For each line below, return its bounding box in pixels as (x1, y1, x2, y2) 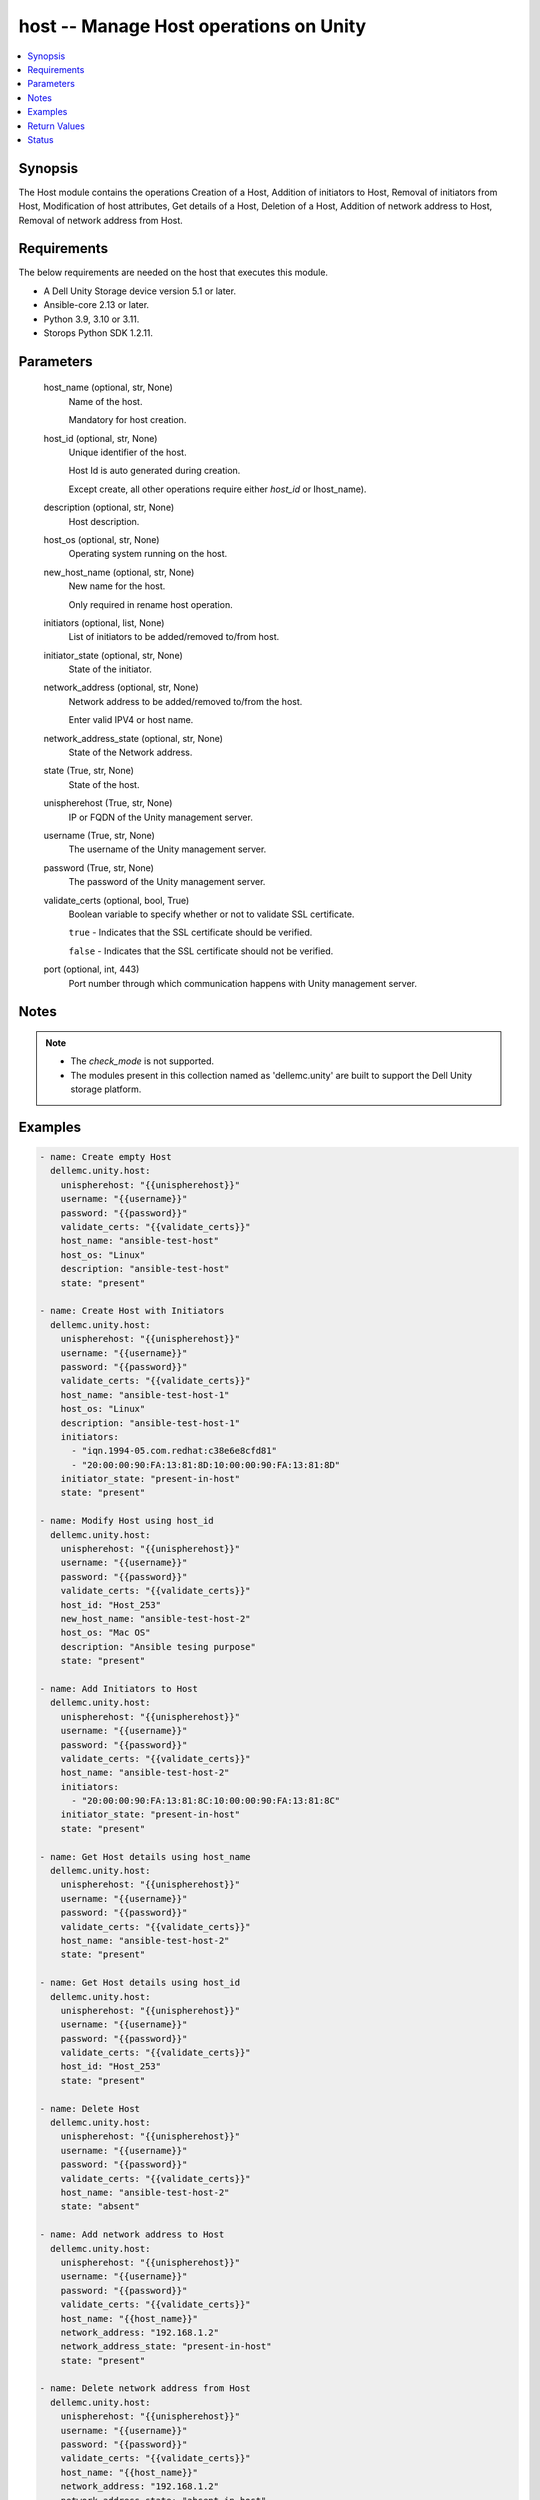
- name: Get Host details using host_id (39, 1977, 240, 1989)
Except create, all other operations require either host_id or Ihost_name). (68, 483, 367, 495)
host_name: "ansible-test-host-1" (60, 1389, 230, 1400)
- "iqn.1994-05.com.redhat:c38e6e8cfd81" (71, 1445, 277, 1457)
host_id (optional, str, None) (43, 432, 158, 444)
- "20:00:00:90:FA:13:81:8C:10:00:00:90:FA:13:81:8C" (71, 1795, 341, 1807)
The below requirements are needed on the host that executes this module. (18, 266, 329, 279)
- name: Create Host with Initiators (39, 1305, 225, 1317)
